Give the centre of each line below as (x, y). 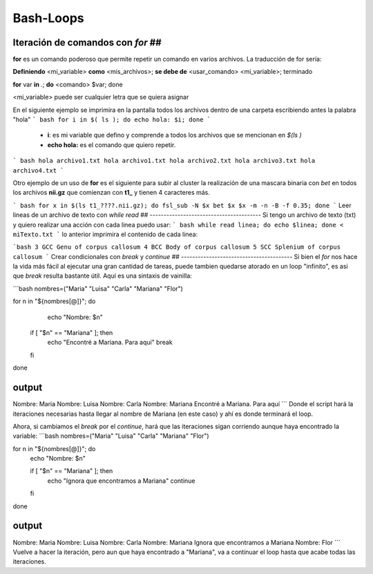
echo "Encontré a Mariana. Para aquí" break (110, 343)
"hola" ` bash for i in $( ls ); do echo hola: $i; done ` (112, 119)
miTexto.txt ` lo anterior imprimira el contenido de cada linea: (105, 234)
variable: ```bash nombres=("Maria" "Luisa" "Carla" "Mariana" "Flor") (111, 436)
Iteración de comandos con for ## (87, 42)
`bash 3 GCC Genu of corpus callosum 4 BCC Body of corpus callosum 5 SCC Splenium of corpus (177, 247)
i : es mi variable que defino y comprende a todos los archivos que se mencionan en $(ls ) (174, 135)
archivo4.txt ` (39, 170)
